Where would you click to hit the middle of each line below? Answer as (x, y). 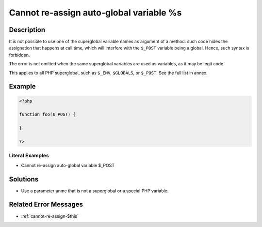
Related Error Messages (46, 204)
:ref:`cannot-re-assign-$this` (50, 216)
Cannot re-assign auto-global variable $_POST (68, 165)
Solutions (24, 179)
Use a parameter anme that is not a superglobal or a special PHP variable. (95, 191)
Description (27, 30)
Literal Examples (29, 156)
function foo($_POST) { (48, 114)
